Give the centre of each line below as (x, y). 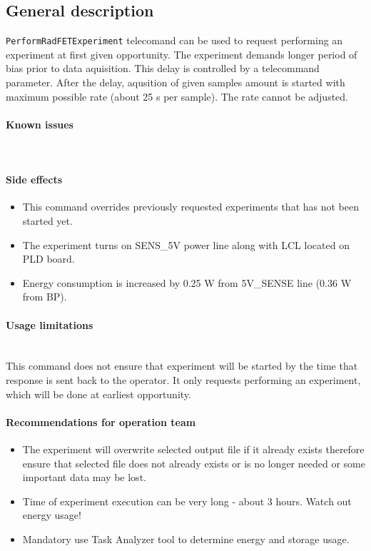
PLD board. (49, 259)
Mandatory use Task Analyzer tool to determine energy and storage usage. (186, 539)
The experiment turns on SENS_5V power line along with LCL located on (186, 244)
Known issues (40, 124)
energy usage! (52, 515)
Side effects (34, 180)
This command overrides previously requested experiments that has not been (190, 207)
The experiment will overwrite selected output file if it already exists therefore (193, 449)
